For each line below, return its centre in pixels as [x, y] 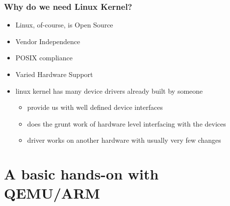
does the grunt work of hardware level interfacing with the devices [127, 123]
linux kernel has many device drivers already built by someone [109, 90]
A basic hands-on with [81, 174]
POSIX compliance [44, 58]
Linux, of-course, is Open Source [64, 25]
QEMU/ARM [52, 193]
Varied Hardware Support [54, 74]
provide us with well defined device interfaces [95, 107]
